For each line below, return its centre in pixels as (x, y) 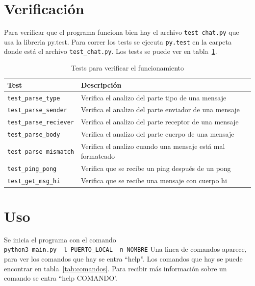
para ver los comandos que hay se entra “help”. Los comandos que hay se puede (123, 259)
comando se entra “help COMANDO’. (61, 278)
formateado (98, 155)
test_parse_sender (37, 110)
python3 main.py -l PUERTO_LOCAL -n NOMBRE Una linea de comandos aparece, (125, 249)
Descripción (101, 84)
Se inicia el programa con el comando (60, 239)
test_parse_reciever (41, 123)
